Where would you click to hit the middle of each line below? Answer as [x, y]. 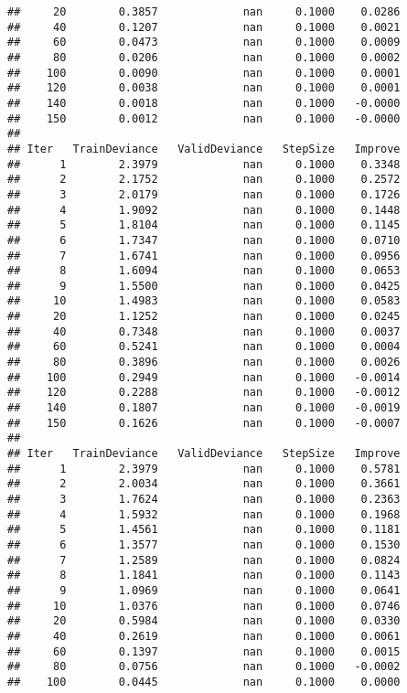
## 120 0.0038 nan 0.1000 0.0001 [204, 88]
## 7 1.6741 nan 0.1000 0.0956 [204, 256]
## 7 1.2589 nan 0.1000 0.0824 [204, 560]
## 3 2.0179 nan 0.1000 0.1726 [204, 194]
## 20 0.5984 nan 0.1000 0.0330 [204, 621]
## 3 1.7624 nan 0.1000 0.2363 [204, 499]
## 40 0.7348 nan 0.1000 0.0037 [204, 331]
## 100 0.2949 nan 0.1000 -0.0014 [204, 377]
